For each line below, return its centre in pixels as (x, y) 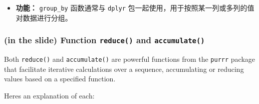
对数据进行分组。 (44, 17)
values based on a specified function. (60, 79)
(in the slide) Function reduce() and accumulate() (104, 40)
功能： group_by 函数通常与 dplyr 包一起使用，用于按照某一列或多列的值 (135, 8)
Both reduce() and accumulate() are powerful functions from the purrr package (130, 59)
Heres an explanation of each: (49, 95)
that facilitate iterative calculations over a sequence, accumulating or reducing (124, 69)
